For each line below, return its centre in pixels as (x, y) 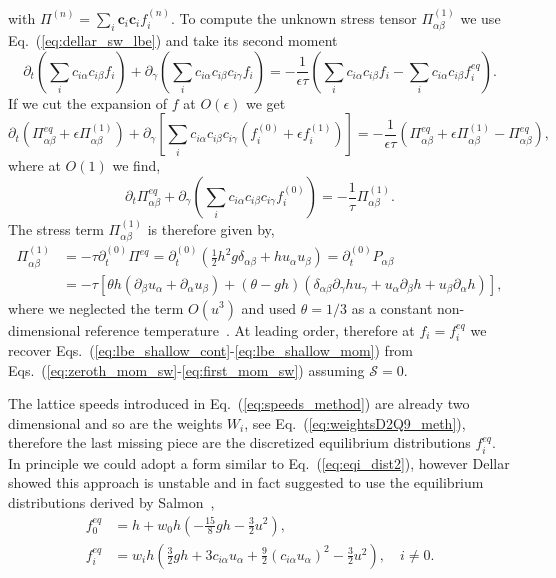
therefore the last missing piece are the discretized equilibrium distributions (239, 442)
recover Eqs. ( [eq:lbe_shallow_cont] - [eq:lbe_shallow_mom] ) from (211, 349)
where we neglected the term (96, 307)
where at (34, 165)
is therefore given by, (211, 228)
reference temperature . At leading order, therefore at (250, 329)
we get (265, 102)
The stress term (56, 228)
